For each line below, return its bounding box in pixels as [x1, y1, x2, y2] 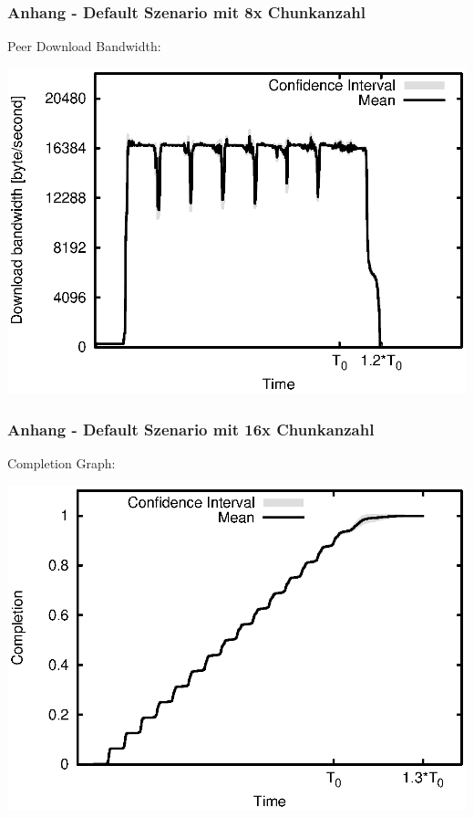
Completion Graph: [7, 454, 116, 473]
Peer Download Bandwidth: [7, 37, 161, 56]
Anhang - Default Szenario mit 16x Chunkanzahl [7, 417, 375, 440]
